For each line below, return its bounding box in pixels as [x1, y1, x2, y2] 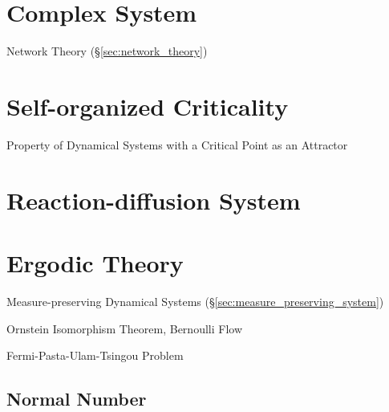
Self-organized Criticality [6, 89, 289, 122]
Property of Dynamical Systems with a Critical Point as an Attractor [6, 136, 348, 153]
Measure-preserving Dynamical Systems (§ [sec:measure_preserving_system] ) [6, 292, 384, 309]
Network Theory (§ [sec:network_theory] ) [6, 43, 208, 59]
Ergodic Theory [6, 247, 184, 279]
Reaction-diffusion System [6, 183, 301, 216]
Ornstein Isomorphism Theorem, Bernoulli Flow [6, 320, 242, 337]
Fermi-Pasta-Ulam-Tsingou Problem [6, 347, 184, 364]
